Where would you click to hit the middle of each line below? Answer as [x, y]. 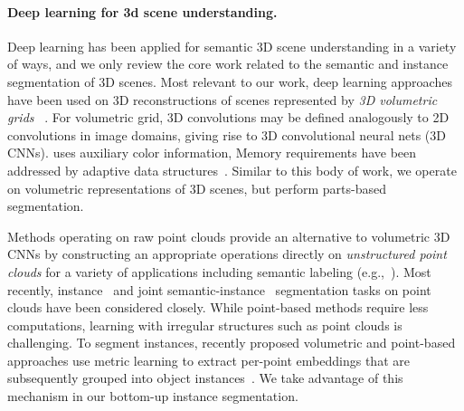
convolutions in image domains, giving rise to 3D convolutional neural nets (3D [227, 134]
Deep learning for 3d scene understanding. [142, 11]
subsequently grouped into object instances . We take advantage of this [205, 378]
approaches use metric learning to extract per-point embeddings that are [208, 360]
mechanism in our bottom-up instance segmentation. [153, 396]
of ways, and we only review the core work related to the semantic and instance [228, 64]
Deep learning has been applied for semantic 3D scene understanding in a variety [232, 46]
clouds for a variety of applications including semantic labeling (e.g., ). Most [219, 271]
